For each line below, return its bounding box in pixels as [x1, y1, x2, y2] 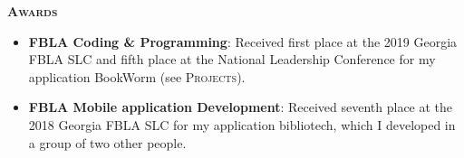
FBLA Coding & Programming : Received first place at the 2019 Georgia [28, 32, 458, 51]
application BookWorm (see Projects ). [28, 67, 246, 86]
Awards [7, 2, 58, 20]
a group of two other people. [28, 133, 187, 152]
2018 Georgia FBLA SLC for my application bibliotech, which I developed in [28, 115, 456, 134]
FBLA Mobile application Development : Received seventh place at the [28, 98, 453, 116]
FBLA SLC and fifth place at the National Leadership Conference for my [28, 50, 436, 69]
